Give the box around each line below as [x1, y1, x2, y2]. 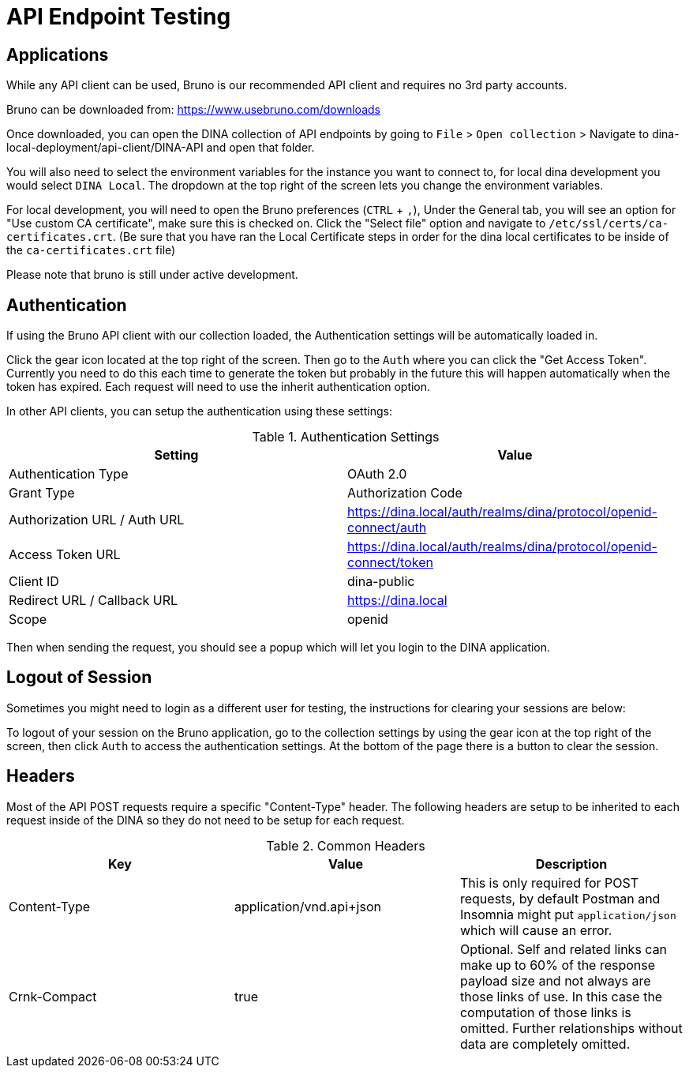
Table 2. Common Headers [266, 837, 425, 854]
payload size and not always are [459, 972, 651, 989]
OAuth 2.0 [347, 466, 407, 483]
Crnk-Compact [9, 988, 97, 1005]
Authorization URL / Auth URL [9, 512, 185, 528]
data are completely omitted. [459, 1035, 631, 1052]
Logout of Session [6, 667, 152, 688]
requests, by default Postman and [459, 890, 661, 907]
